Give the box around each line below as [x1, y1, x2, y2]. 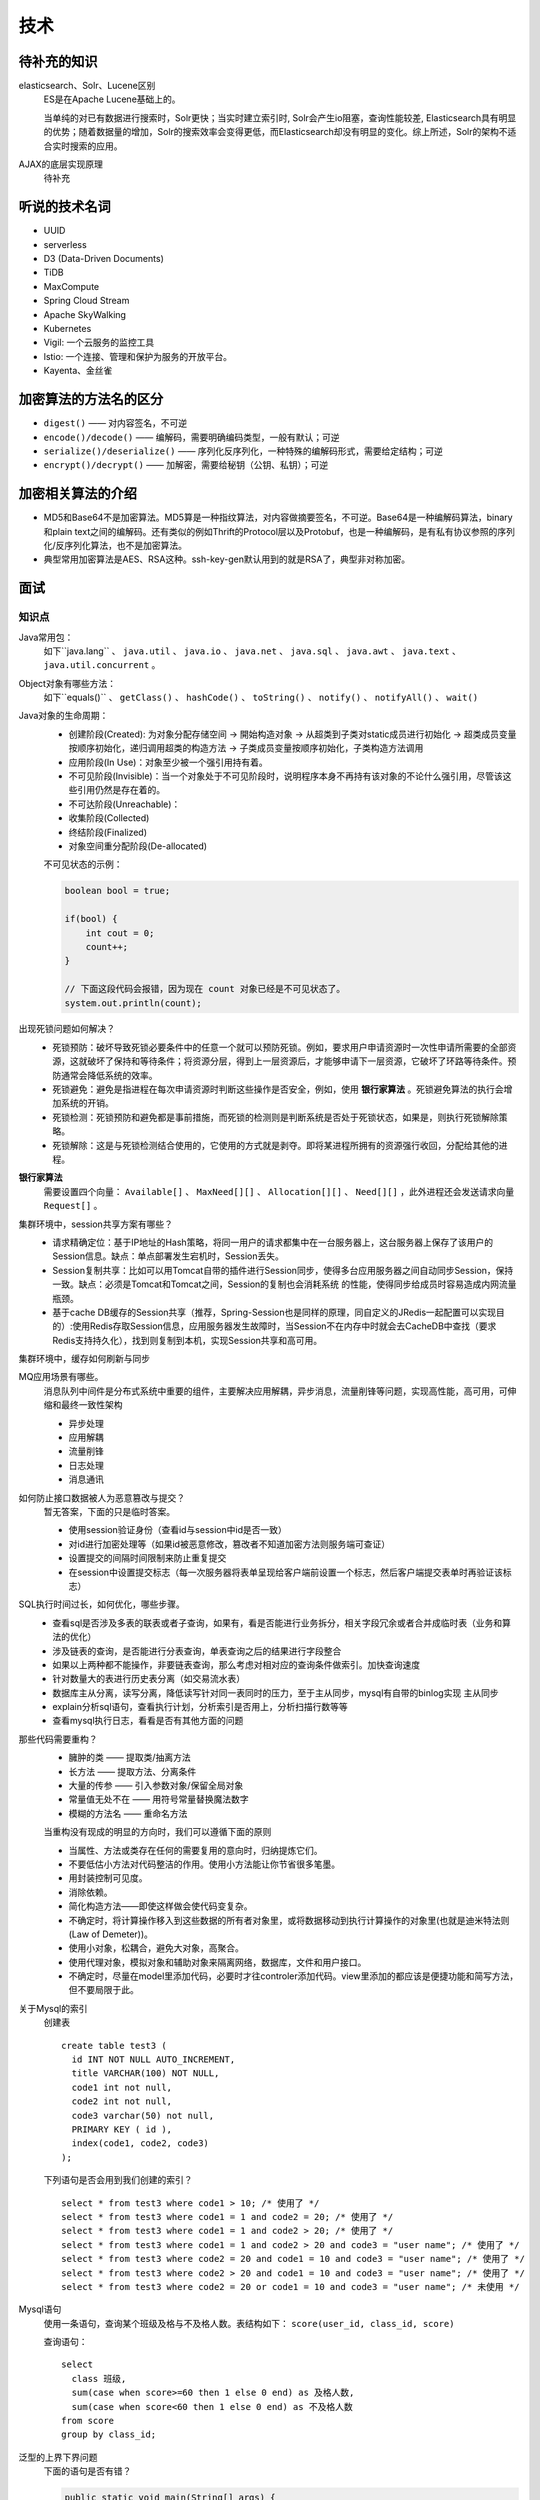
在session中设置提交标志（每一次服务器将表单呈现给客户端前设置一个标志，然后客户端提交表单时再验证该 [68, 1566, 504, 1578]
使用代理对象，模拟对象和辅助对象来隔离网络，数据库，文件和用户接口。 [68, 1956, 367, 1968]
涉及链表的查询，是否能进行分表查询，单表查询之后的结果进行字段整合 [52, 1645, 342, 1657]
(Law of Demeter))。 [68, 1928, 154, 1940]
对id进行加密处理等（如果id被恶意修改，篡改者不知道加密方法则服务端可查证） [68, 1538, 390, 1550]
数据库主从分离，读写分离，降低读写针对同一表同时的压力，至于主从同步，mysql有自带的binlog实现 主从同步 [52, 1686, 499, 1699]
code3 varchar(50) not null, [71, 2110, 215, 2121]
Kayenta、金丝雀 [43, 365, 113, 377]
